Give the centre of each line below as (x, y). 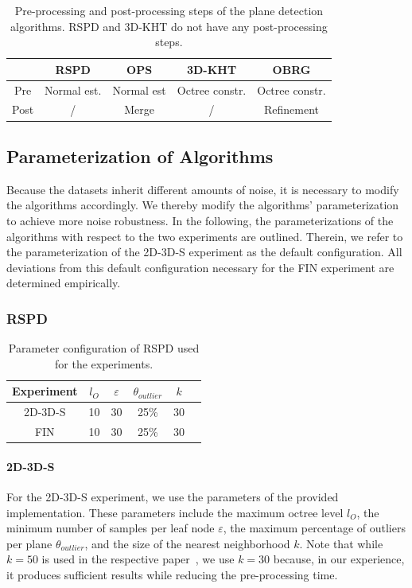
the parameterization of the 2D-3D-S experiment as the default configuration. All (204, 252)
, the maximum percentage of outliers (314, 528)
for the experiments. (104, 363)
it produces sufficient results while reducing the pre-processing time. (172, 574)
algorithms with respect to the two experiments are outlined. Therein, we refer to (205, 236)
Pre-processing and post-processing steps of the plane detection (169, 10)
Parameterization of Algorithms (140, 156)
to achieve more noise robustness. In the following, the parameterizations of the (200, 220)
